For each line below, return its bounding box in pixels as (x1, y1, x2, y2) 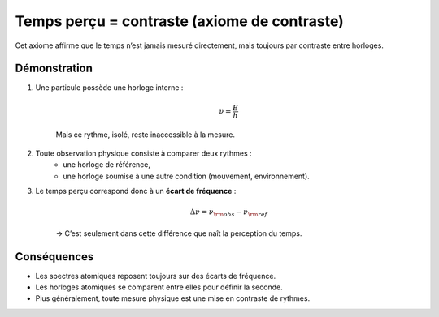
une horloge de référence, (63, 160, 150, 169)
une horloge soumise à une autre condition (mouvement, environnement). (63, 171, 311, 181)
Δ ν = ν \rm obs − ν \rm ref (189, 208, 267, 218)
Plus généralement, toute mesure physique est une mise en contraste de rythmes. (35, 293, 311, 303)
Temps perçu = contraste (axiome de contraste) (15, 12, 345, 30)
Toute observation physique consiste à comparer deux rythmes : (35, 148, 252, 158)
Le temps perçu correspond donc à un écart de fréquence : (35, 186, 237, 195)
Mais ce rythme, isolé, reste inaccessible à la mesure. (55, 130, 236, 139)
